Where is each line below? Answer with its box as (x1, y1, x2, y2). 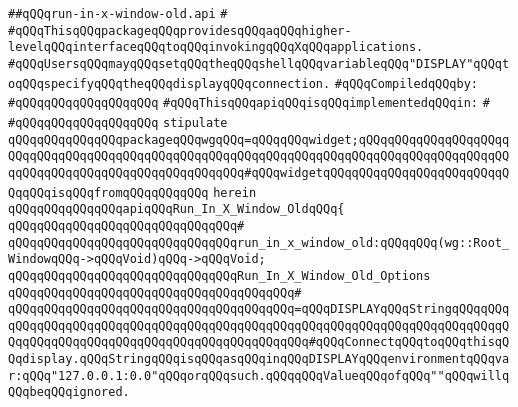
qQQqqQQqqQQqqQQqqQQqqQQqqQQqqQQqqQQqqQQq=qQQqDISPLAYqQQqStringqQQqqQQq (8, 302, 510, 317)
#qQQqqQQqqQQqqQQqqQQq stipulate (8, 115, 228, 130)
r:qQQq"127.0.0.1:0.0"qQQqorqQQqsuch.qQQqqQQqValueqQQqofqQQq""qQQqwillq (8, 368, 510, 383)
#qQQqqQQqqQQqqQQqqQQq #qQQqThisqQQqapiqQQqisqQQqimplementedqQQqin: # (8, 96, 490, 111)
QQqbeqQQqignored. (8, 385, 130, 400)
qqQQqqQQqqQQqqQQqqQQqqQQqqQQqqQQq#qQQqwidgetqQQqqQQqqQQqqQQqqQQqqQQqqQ (8, 165, 510, 180)
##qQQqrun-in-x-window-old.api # (8, 7, 228, 21)
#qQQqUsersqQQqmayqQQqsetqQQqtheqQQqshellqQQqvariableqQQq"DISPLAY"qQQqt (8, 56, 510, 71)
